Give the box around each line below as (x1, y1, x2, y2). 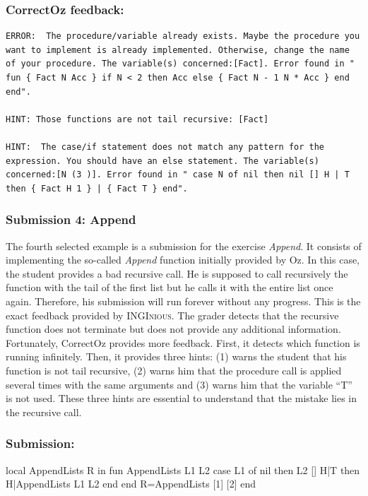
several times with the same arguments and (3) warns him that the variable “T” (6, 377, 352, 391)
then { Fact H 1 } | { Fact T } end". (6, 183, 188, 194)
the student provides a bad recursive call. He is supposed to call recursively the (6, 266, 348, 281)
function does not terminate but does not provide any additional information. (6, 321, 341, 336)
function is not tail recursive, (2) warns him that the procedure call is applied (6, 362, 342, 377)
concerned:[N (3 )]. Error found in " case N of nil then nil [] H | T (6, 170, 350, 180)
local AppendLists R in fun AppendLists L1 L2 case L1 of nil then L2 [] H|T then (6, 462, 360, 477)
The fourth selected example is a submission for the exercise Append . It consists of (6, 238, 362, 253)
